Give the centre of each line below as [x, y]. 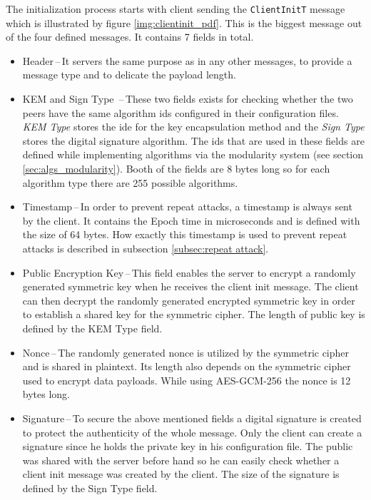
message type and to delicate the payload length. [129, 75]
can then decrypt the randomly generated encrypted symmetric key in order [189, 300]
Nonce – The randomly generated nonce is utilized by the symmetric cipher [186, 352]
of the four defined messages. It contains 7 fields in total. [130, 37]
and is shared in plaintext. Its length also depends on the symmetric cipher [187, 366]
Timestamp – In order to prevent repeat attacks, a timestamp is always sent [187, 206]
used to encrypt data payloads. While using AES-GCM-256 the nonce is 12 [187, 380]
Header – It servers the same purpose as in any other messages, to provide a [187, 60]
